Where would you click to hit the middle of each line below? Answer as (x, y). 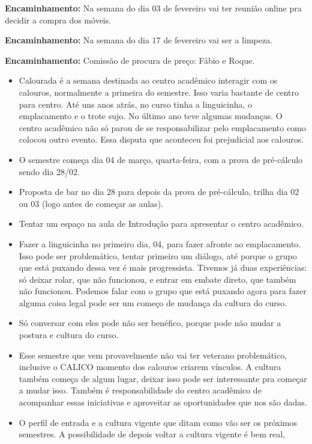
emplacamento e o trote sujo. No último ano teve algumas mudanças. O (151, 116)
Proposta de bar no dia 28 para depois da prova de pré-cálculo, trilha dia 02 (159, 192)
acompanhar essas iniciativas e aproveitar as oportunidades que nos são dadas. (163, 402)
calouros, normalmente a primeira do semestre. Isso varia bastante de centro (159, 92)
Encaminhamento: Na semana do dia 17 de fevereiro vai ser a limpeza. (139, 40)
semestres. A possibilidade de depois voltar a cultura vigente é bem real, (152, 434)
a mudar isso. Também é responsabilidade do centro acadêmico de (140, 390)
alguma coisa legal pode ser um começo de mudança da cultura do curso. (153, 302)
